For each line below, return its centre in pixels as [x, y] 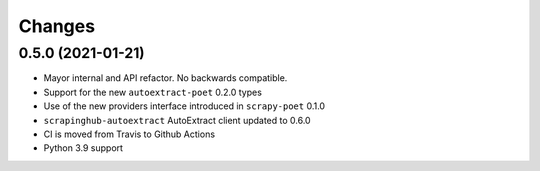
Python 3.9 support [83, 148]
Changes [56, 26]
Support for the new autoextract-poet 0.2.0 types [152, 92]
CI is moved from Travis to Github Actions [129, 134]
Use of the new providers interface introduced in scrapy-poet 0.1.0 [184, 106]
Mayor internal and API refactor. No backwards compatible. [165, 78]
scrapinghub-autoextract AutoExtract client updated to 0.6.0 [177, 120]
